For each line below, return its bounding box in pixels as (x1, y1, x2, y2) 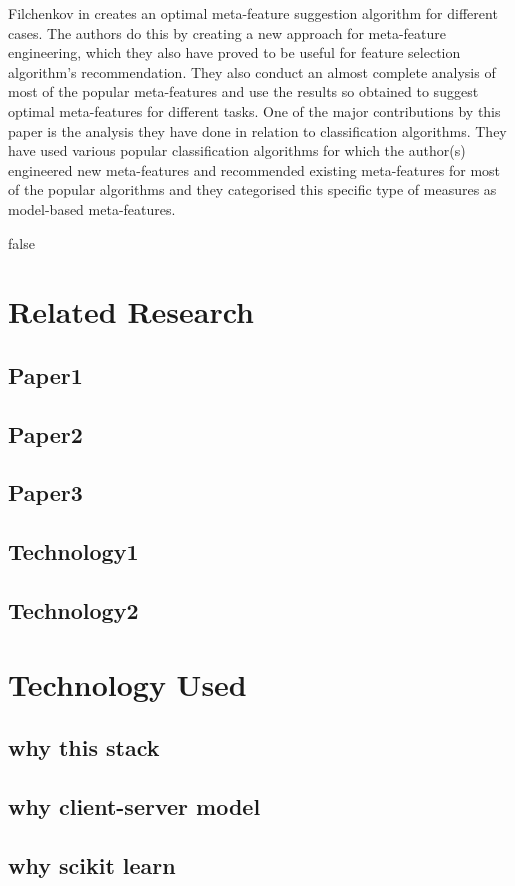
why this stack (8, 732, 160, 763)
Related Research (8, 291, 255, 332)
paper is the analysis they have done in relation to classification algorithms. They (8, 120, 507, 141)
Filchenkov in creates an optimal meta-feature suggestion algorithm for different (8, 3, 498, 23)
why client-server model (8, 790, 261, 821)
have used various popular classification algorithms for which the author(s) (8, 140, 466, 161)
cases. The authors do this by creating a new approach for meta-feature (8, 22, 446, 43)
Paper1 (8, 359, 83, 390)
